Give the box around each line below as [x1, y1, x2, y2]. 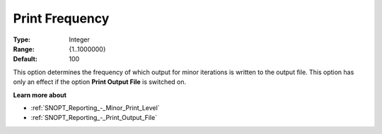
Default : [13, 55, 38, 63]
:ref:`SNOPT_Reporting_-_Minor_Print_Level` [30, 103, 160, 112]
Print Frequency [13, 11, 110, 26]
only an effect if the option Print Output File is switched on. [13, 78, 187, 86]
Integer [69, 35, 90, 44]
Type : [13, 35, 31, 44]
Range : [13, 44, 35, 53]
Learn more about [13, 90, 67, 99]
